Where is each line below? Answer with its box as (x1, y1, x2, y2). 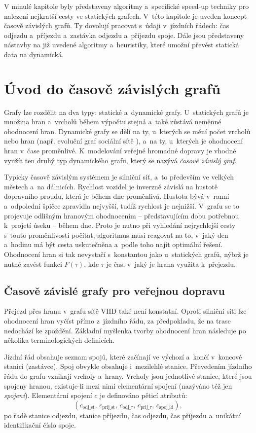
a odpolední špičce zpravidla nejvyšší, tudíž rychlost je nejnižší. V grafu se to (4, 201, 239, 211)
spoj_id (159, 405, 174, 410)
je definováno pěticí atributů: (100, 390, 187, 400)
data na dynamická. (4, 49, 64, 59)
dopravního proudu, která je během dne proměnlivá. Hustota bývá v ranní (4, 191, 229, 201)
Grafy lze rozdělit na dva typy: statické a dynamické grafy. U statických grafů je (4, 107, 249, 117)
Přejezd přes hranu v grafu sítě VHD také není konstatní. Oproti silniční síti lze (4, 306, 247, 316)
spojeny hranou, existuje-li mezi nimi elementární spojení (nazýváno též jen (4, 380, 232, 391)
